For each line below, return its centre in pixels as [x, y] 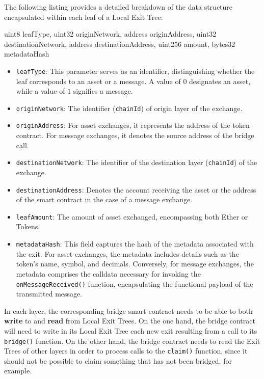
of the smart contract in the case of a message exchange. [104, 199]
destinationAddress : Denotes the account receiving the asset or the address [136, 189]
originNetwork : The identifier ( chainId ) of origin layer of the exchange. [129, 108]
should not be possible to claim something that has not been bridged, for [118, 360]
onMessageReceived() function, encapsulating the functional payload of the [135, 283]
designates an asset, [220, 81]
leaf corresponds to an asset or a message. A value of [98, 81]
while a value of [41, 91]
